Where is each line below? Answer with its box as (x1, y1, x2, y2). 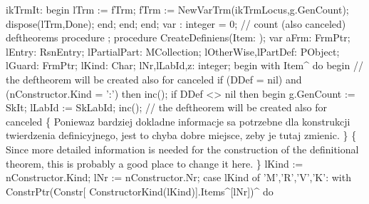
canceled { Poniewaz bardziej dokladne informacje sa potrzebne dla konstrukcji (6, 113, 350, 128)
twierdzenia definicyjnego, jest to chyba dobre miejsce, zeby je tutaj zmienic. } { (6, 128, 357, 143)
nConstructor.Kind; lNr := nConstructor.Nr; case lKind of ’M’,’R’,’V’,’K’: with (6, 170, 351, 185)
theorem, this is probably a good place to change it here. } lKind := (6, 155, 303, 170)
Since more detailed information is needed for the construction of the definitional (6, 141, 359, 156)
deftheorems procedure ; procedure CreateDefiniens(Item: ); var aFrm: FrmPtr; (6, 30, 350, 45)
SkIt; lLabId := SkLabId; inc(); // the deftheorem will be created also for (6, 100, 327, 115)
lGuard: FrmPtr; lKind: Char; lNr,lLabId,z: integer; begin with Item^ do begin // (6, 58, 363, 73)
